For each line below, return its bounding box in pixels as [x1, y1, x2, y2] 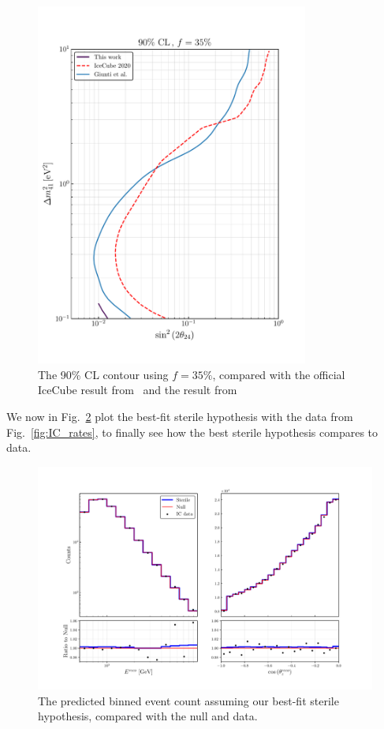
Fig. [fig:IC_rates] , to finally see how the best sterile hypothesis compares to [6, 423, 378, 440]
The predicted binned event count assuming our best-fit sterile [38, 692, 339, 708]
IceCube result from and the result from [38, 381, 237, 398]
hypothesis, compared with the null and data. [38, 708, 258, 724]
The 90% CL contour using [38, 366, 169, 382]
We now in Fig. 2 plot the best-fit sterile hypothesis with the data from [6, 408, 353, 425]
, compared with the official [212, 366, 345, 382]
